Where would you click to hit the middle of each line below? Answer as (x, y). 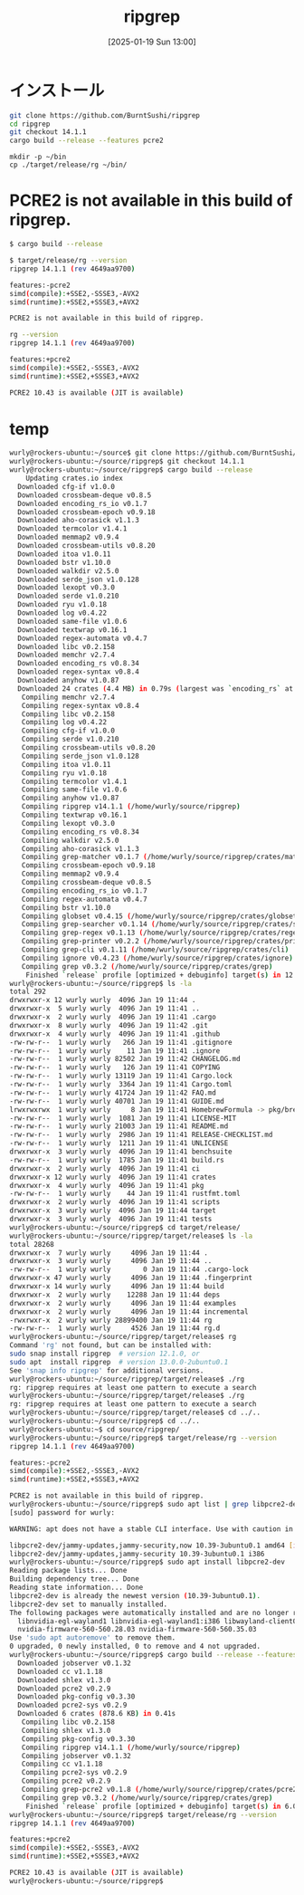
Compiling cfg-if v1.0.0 (68, 731)
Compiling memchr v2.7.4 (68, 697)
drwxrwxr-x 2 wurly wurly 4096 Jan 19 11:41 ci (105, 1168)
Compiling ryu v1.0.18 (64, 773)
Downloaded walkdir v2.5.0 (68, 571)
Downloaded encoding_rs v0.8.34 (79, 664)
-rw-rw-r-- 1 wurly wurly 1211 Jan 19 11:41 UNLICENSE (119, 1144)
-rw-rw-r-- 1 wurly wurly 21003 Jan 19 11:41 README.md (119, 1126)
